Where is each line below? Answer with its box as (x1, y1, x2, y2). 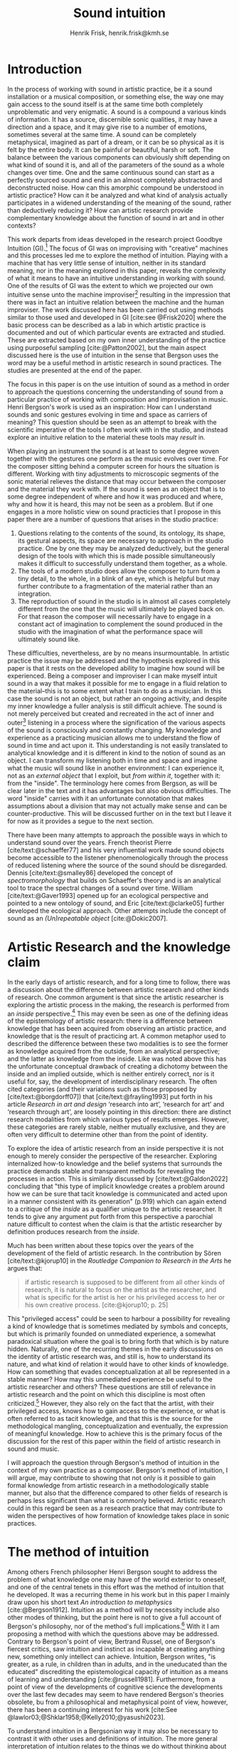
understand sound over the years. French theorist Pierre (7, 838, 172, 847)
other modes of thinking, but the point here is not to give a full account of (7, 1613, 222, 1621)
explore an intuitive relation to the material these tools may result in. (7, 433, 206, 442)
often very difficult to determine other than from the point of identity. (7, 1131, 208, 1139)
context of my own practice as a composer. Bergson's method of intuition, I (7, 1466, 228, 1474)
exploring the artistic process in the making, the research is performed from (7, 1000, 230, 1009)
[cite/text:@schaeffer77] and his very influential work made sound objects (7, 845, 225, 854)
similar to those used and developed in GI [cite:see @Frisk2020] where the (7, 313, 227, 322)
